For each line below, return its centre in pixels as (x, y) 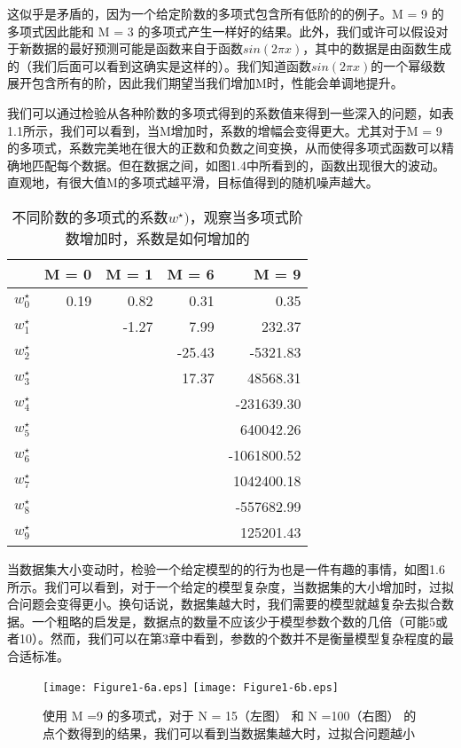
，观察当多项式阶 (246, 217)
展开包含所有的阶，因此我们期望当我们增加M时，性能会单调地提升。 (205, 83)
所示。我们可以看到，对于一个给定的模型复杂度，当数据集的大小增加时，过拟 (230, 586)
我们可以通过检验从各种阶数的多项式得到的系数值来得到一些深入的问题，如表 (230, 112)
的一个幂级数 (408, 65)
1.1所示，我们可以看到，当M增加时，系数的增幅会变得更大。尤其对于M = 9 (225, 130)
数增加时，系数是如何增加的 (157, 238)
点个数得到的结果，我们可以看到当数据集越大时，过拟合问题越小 (229, 732)
